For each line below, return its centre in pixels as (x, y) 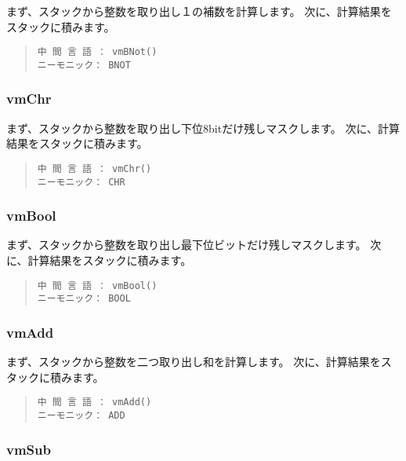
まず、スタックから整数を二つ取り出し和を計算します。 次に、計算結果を (194, 362)
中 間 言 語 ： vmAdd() (94, 402)
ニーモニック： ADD (81, 415)
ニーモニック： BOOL (84, 299)
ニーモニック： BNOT (84, 65)
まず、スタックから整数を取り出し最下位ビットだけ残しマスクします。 (187, 245)
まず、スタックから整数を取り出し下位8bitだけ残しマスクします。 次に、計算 (203, 128)
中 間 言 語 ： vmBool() (97, 285)
